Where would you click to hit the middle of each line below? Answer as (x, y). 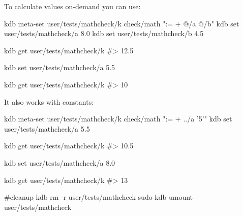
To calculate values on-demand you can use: (72, 6)
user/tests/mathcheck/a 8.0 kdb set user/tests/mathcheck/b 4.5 (104, 33)
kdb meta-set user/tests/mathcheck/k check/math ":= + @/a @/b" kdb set (122, 23)
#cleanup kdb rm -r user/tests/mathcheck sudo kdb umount (99, 197)
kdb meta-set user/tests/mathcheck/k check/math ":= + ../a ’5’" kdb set (118, 119)
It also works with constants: (49, 101)
